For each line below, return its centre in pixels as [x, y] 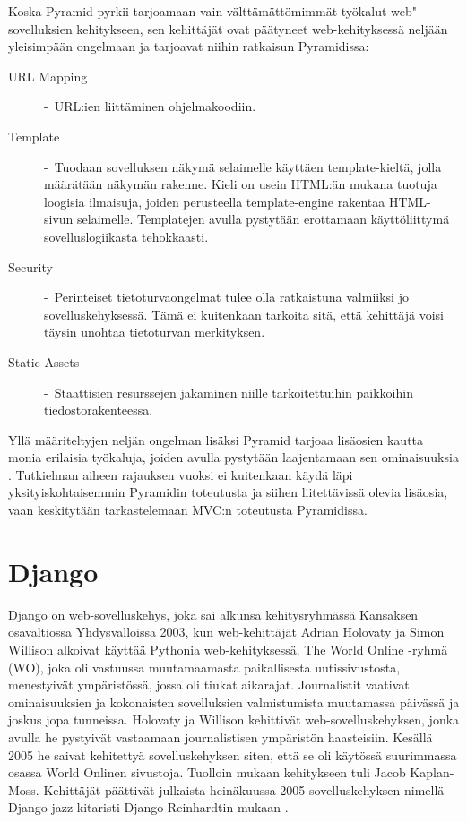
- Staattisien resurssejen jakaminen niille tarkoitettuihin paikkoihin [229, 392]
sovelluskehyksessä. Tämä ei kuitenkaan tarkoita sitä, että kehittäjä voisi [244, 314]
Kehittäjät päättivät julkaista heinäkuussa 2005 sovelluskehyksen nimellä [244, 789]
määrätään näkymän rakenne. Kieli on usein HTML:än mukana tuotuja [241, 184]
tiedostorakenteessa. [99, 410]
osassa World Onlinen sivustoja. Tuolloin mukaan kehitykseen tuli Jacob [207, 772]
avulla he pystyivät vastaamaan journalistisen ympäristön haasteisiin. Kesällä [221, 736]
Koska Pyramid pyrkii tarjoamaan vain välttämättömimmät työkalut [198, 11]
